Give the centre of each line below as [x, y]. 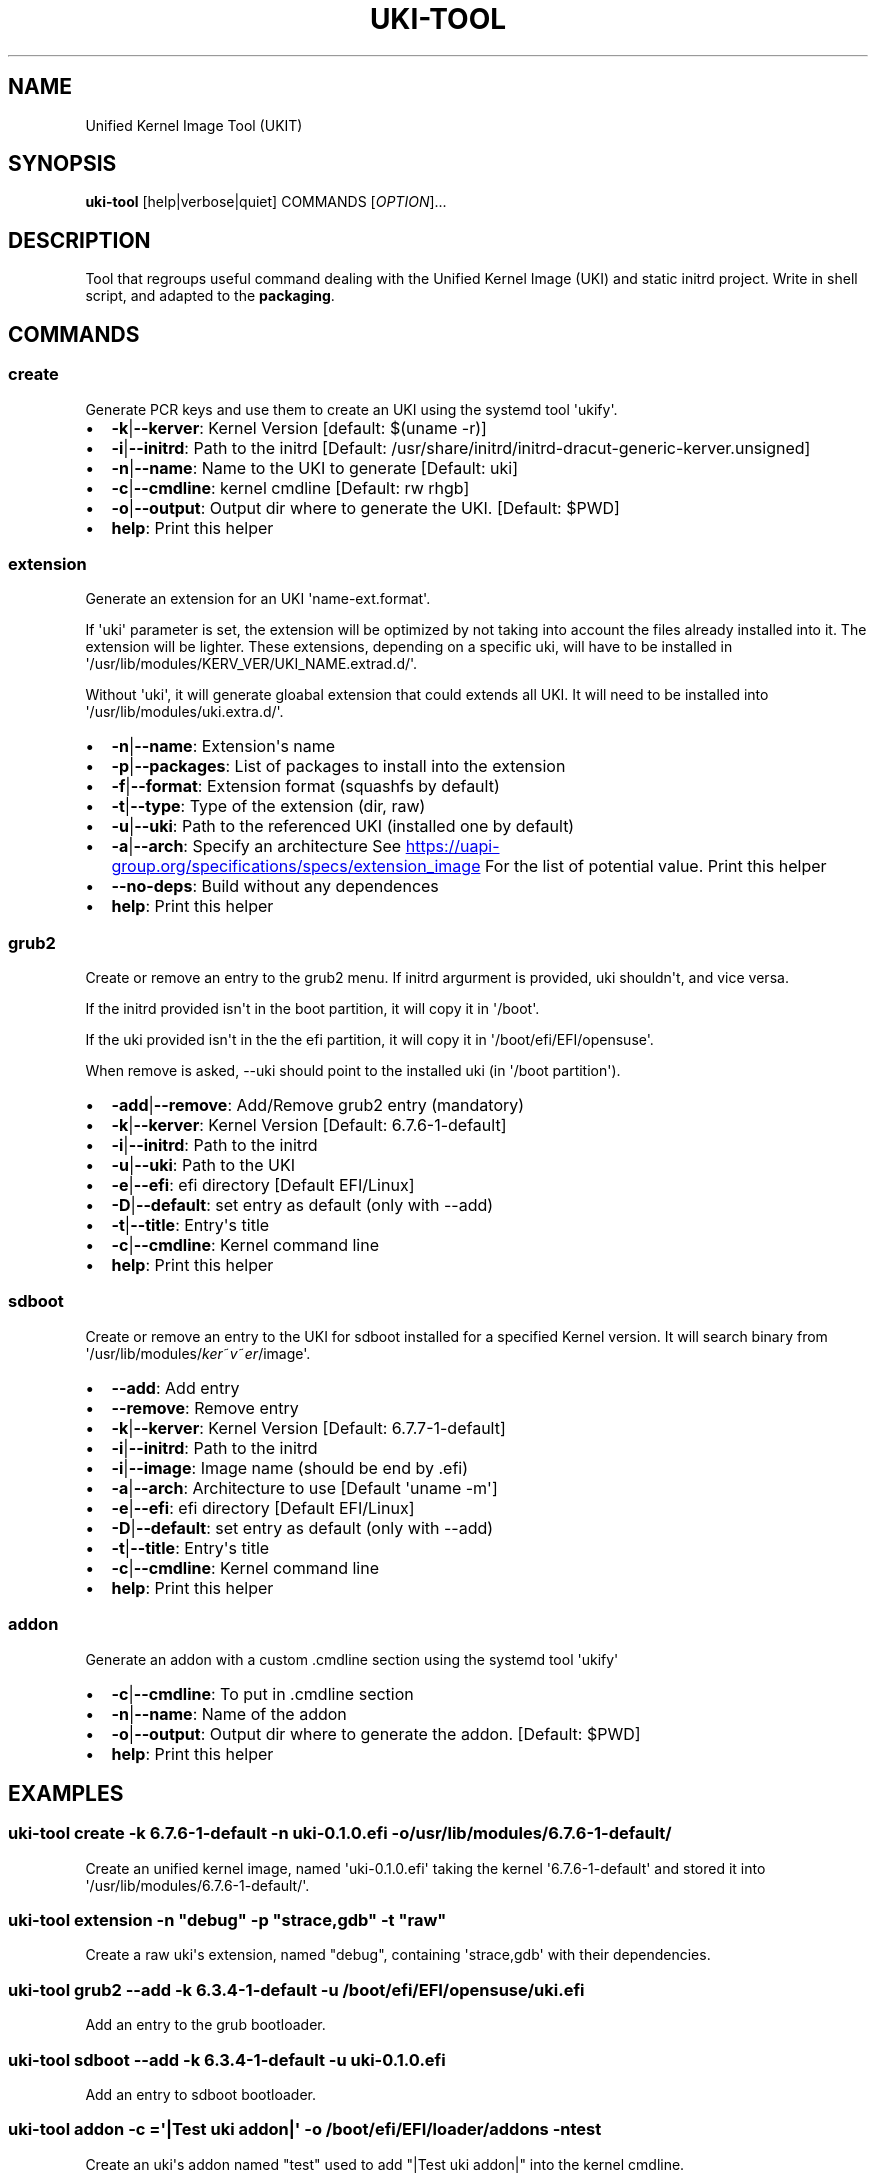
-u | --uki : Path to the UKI [203, 1165]
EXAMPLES [66, 1793]
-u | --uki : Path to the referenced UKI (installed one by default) [343, 826]
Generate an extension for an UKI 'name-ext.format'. [258, 599]
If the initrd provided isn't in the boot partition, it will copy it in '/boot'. [312, 1008]
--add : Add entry [175, 1387]
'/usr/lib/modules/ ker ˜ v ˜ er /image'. [198, 1353]
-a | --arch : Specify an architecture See [256, 846]
